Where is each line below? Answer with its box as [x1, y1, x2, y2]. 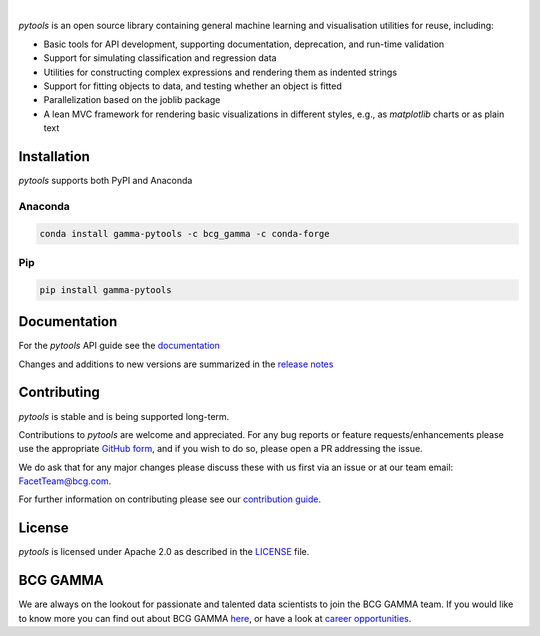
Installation [18, 148, 90, 165]
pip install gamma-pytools [39, 284, 172, 295]
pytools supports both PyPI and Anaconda [18, 175, 193, 187]
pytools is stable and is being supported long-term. [18, 410, 230, 422]
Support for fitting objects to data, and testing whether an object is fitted [43, 80, 342, 92]
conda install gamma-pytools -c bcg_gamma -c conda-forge [39, 228, 330, 239]
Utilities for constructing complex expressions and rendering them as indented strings [43, 66, 398, 78]
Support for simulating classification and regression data [43, 52, 277, 64]
